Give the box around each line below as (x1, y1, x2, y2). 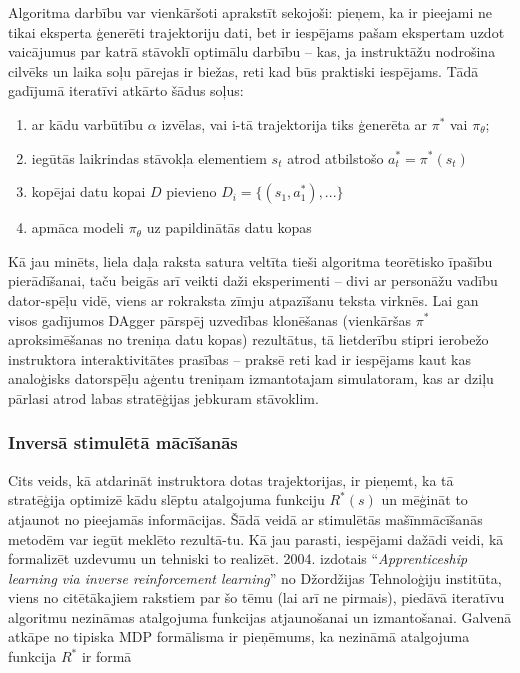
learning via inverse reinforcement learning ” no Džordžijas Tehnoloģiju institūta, (8, 567, 502, 588)
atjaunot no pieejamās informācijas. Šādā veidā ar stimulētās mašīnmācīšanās (8, 508, 483, 529)
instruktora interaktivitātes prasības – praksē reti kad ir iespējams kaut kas (8, 348, 471, 369)
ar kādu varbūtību (31, 113, 144, 134)
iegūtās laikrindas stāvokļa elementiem (31, 147, 267, 168)
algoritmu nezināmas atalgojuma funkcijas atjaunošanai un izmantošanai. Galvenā (8, 606, 512, 627)
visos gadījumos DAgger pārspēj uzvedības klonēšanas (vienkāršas (8, 309, 412, 330)
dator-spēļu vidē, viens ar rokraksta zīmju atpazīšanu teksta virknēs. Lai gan (8, 289, 479, 310)
